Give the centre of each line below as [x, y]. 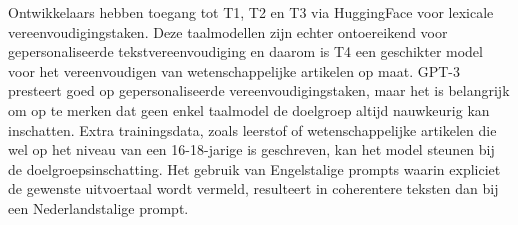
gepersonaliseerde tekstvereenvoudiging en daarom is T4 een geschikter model [245, 51]
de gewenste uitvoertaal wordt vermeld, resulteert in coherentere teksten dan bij [253, 188]
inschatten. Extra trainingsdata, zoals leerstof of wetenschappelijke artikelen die [252, 129]
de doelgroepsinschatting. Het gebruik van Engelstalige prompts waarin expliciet [254, 168]
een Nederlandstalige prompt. [98, 207]
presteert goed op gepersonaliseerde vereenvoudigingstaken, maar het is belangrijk [259, 90]
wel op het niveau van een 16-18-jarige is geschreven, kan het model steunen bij [251, 149]
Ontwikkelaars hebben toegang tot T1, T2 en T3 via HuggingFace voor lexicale [251, 12]
